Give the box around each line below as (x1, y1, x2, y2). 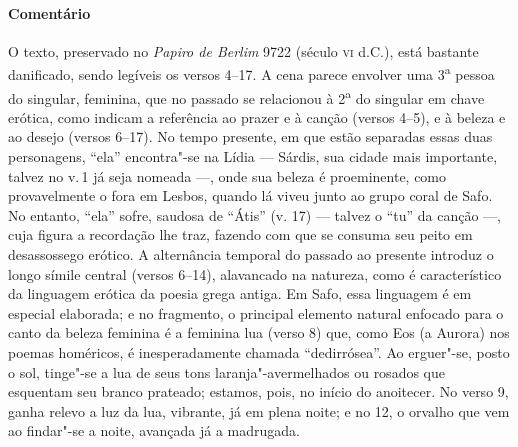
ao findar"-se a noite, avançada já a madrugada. (8, 420, 301, 441)
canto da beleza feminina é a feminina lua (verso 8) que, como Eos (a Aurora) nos (8, 322, 510, 343)
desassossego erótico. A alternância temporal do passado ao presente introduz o (8, 244, 494, 265)
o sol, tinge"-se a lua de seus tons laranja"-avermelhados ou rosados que (8, 361, 445, 382)
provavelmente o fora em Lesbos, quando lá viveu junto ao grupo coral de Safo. (8, 185, 493, 206)
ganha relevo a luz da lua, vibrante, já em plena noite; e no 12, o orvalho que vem (8, 400, 510, 421)
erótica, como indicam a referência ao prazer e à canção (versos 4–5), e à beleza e (8, 106, 506, 127)
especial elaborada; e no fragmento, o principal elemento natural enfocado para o (8, 302, 504, 323)
